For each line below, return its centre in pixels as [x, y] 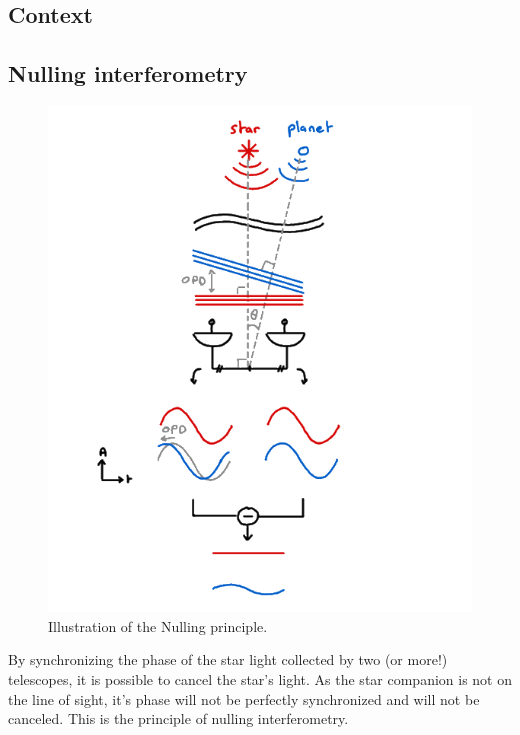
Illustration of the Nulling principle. [158, 625]
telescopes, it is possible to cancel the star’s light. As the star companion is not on [260, 678]
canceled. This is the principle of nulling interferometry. [178, 718]
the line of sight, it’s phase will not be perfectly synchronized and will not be [244, 698]
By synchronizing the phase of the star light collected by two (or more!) [228, 659]
